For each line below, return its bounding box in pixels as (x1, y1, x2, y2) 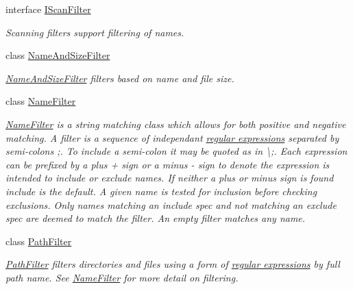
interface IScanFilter (5, 2, 91, 16)
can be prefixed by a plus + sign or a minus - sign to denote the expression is (5, 157, 330, 171)
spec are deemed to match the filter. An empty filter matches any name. (5, 211, 306, 225)
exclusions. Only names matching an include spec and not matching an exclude (5, 197, 337, 212)
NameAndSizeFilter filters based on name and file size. (5, 71, 234, 85)
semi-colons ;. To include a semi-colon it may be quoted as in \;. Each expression (5, 144, 348, 158)
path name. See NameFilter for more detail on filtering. (5, 270, 239, 284)
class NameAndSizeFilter (5, 48, 110, 62)
